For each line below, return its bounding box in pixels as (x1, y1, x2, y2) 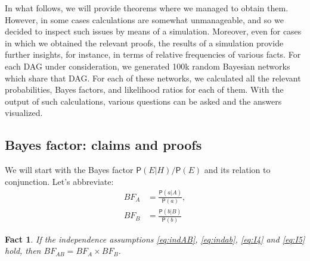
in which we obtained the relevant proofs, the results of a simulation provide (5, 36, 284, 49)
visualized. (5, 106, 43, 119)
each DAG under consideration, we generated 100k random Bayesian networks (5, 59, 290, 72)
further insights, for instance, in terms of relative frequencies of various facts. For (5, 48, 301, 61)
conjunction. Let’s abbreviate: (5, 175, 114, 187)
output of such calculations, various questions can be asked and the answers (5, 95, 282, 107)
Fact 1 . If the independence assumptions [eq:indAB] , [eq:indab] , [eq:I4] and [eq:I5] (5, 232, 305, 245)
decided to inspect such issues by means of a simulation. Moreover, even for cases (5, 25, 302, 37)
